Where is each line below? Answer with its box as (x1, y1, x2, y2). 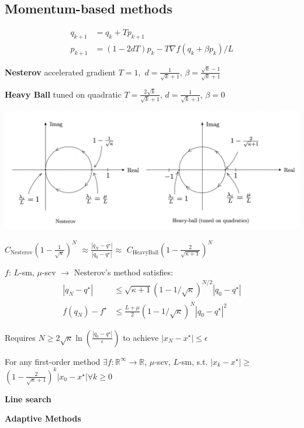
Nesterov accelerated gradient (5, 65, 116, 78)
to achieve (123, 331, 159, 343)
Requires (5, 331, 36, 343)
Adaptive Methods (5, 412, 81, 424)
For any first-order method (5, 355, 101, 367)
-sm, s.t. (179, 355, 208, 367)
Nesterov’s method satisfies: (74, 265, 173, 278)
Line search (5, 392, 51, 405)
